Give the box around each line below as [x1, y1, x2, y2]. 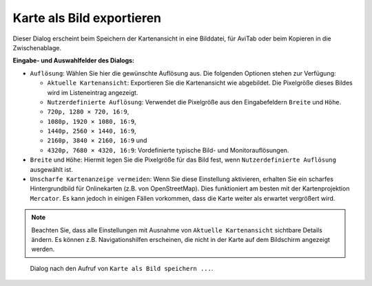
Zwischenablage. [12, 43, 62, 52]
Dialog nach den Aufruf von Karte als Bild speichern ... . [30, 264, 214, 272]
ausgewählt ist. [30, 165, 74, 173]
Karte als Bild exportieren [12, 10, 162, 25]
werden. [31, 245, 55, 254]
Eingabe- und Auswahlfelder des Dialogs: [12, 56, 134, 65]
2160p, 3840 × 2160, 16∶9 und [47, 136, 147, 144]
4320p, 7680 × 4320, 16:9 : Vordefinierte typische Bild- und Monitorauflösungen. [47, 146, 289, 154]
